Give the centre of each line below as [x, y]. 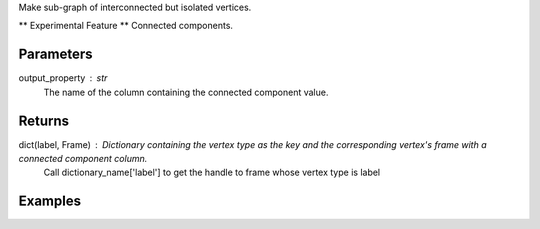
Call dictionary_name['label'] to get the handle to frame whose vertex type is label [212, 172]
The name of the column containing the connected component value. [186, 92]
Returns [44, 120]
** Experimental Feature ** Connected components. [126, 26]
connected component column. [83, 158]
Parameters [55, 54]
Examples [50, 201]
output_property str [63, 78]
